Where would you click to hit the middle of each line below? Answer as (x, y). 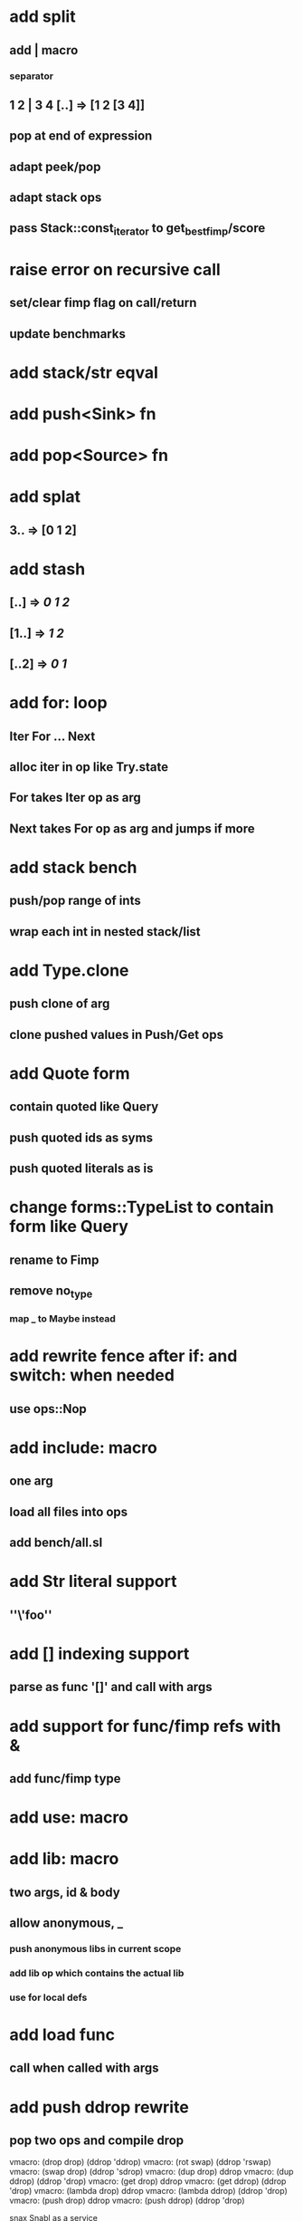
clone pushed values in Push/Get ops (117, 1034)
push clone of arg (60, 1004)
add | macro (44, 50)
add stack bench (73, 868)
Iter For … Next (52, 736)
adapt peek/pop (55, 166)
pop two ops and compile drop (97, 2140)
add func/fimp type (65, 1779)
